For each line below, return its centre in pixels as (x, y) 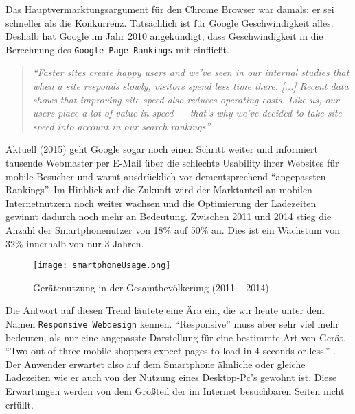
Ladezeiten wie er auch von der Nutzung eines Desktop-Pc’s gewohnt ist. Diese (171, 377)
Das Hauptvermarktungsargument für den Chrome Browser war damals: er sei (170, 9)
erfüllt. (20, 404)
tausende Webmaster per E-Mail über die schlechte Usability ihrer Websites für (172, 162)
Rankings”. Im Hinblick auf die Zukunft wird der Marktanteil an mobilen (159, 190)
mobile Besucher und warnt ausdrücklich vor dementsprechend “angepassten (166, 176)
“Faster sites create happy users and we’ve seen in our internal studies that (191, 72)
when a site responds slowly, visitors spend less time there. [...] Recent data (191, 86)
